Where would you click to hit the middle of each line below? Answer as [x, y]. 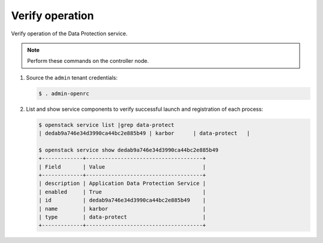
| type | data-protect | [122, 217]
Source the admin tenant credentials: [72, 77]
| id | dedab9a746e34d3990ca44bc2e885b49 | [122, 200]
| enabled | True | [122, 192]
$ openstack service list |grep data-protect [106, 125]
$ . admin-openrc [64, 93]
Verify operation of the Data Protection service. [69, 34]
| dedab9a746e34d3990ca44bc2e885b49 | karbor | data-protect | [144, 133]
